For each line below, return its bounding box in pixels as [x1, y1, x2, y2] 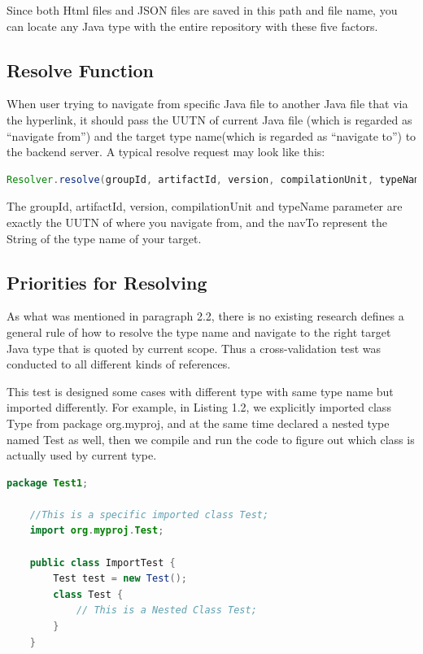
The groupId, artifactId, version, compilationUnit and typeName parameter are [7, 198, 403, 215]
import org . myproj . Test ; [29, 525, 164, 537]
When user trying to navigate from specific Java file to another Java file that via [7, 95, 408, 112]
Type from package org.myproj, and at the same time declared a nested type [7, 414, 390, 431]
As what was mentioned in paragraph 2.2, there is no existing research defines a [7, 307, 404, 325]
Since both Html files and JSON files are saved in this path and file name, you [7, 2, 398, 18]
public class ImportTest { [29, 556, 176, 569]
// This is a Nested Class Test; [76, 604, 257, 617]
